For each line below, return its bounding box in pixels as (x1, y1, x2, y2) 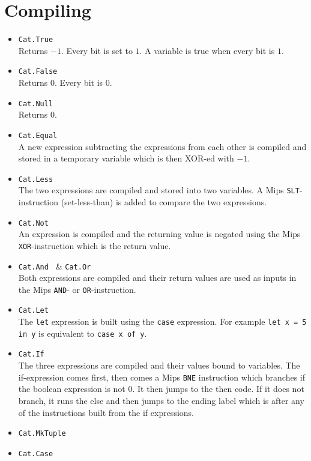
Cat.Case (18, 449, 53, 458)
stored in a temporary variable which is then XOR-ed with (18, 152, 234, 164)
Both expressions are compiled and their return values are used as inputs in (18, 271, 297, 284)
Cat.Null (18, 99, 53, 108)
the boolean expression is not (18, 382, 125, 395)
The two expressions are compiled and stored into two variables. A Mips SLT (18, 184, 300, 196)
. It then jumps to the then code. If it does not (132, 382, 304, 395)
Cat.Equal (18, 131, 58, 140)
